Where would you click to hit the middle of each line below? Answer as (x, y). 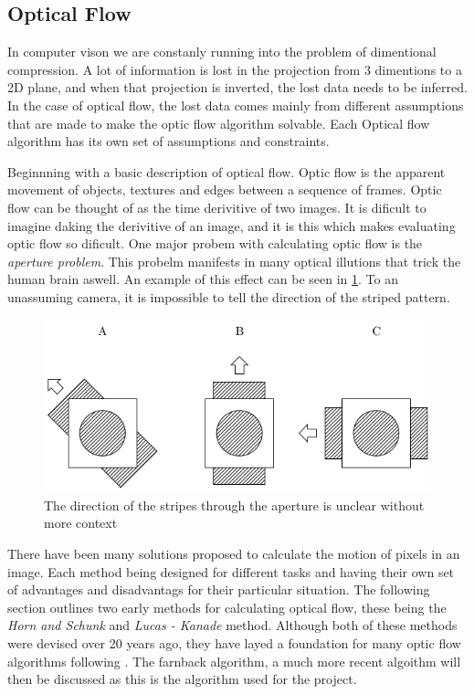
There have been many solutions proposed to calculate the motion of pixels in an (234, 554)
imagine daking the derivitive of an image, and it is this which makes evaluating (232, 225)
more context (81, 523)
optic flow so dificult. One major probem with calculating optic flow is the (215, 243)
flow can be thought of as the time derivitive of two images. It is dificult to (217, 207)
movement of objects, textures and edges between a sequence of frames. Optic (225, 189)
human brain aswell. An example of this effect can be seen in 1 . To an (203, 279)
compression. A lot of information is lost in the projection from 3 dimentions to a (235, 69)
